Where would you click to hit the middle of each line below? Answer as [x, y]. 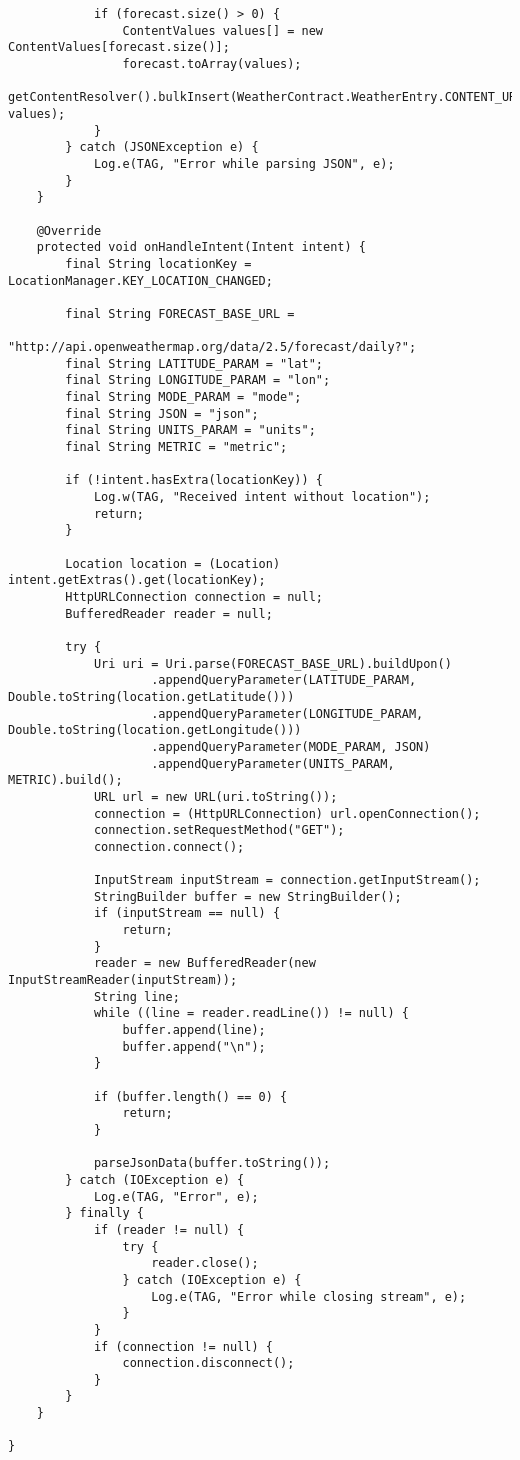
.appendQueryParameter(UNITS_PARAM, [273, 763]
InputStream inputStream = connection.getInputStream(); [287, 880]
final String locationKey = [158, 263]
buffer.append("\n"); [194, 1046]
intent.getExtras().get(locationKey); [137, 580]
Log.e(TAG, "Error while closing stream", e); [309, 1296]
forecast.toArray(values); [212, 63]
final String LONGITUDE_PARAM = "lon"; [198, 380]
